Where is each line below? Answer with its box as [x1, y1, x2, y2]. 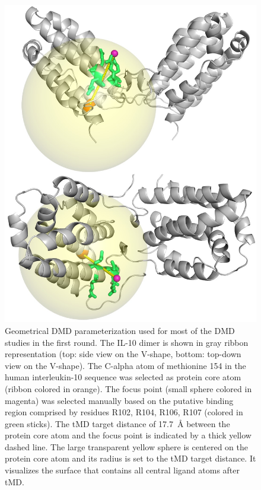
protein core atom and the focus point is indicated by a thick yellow [5, 429, 252, 441]
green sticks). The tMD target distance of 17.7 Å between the [5, 417, 230, 429]
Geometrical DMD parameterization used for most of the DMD [5, 324, 235, 336]
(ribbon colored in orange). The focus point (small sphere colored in [5, 382, 252, 394]
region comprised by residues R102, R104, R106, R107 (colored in [5, 406, 243, 418]
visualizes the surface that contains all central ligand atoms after [5, 464, 240, 476]
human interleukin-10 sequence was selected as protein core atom [5, 371, 241, 383]
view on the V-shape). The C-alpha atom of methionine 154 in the [5, 359, 246, 371]
